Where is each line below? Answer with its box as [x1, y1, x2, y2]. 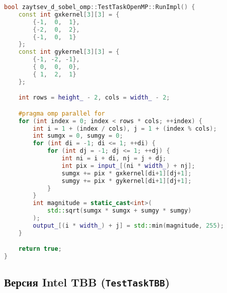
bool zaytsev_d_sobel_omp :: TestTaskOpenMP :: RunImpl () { [4, 4, 195, 11]
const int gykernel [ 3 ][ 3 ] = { [18, 48, 120, 56]
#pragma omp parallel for [18, 110, 105, 117]
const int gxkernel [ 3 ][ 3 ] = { [18, 11, 120, 18]
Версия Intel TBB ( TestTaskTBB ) [4, 274, 170, 290]
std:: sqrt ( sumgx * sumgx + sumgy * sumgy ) [47, 207, 192, 215]
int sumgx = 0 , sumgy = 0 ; [33, 132, 123, 140]
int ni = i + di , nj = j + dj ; [61, 155, 167, 162]
